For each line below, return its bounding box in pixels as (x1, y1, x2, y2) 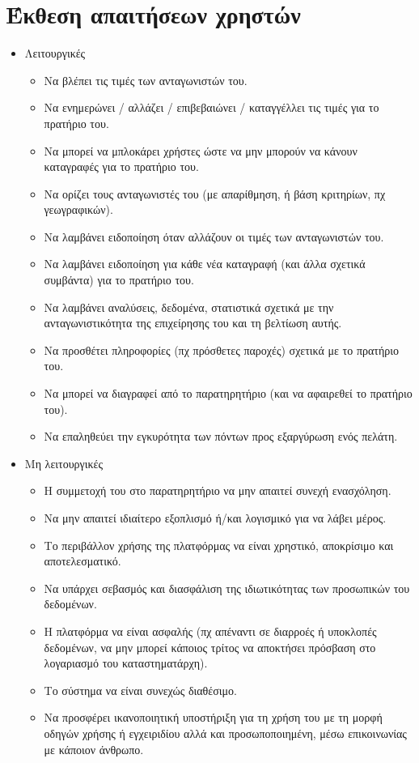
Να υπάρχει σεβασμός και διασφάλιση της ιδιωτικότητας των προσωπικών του (44, 579, 410, 596)
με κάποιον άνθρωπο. (44, 740, 144, 757)
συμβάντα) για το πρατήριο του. (44, 271, 194, 288)
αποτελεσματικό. (44, 552, 121, 569)
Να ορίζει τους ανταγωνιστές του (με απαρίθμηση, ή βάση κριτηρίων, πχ (44, 185, 386, 202)
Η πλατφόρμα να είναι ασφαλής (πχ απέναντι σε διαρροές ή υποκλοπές (44, 622, 377, 639)
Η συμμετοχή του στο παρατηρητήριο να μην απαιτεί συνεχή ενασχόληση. (44, 482, 391, 499)
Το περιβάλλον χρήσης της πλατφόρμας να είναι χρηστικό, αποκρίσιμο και (44, 536, 394, 553)
